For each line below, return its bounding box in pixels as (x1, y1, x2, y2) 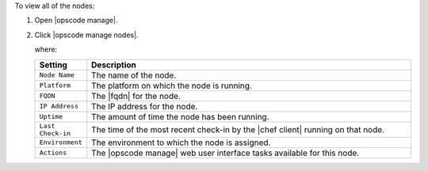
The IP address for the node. (91, 101, 198, 112)
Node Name (39, 71, 75, 79)
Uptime (39, 112, 63, 121)
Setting (39, 59, 67, 70)
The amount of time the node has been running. (91, 111, 269, 122)
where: (34, 44, 58, 55)
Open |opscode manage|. (34, 16, 118, 25)
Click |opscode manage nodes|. (34, 30, 139, 40)
